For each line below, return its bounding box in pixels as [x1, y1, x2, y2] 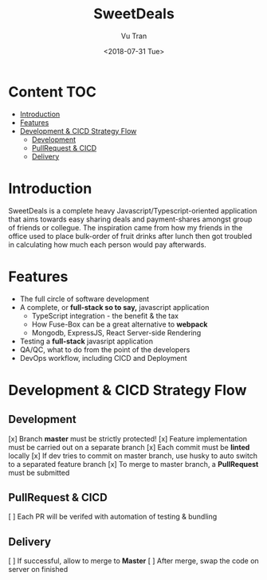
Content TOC [8, 83, 97, 100]
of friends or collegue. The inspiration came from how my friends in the [8, 222, 243, 232]
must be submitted [8, 468, 70, 477]
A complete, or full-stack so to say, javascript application [19, 302, 210, 312]
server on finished [8, 565, 69, 574]
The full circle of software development [19, 294, 150, 304]
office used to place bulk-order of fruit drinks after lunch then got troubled [8, 231, 253, 241]
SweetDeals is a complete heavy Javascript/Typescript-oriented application [8, 206, 257, 215]
